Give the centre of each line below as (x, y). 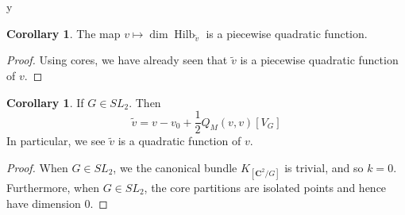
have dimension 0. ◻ (57, 203)
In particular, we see (56, 141)
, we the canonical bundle (175, 167)
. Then (145, 102)
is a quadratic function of (179, 141)
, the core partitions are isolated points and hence (265, 187)
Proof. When (37, 167)
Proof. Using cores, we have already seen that (117, 60)
